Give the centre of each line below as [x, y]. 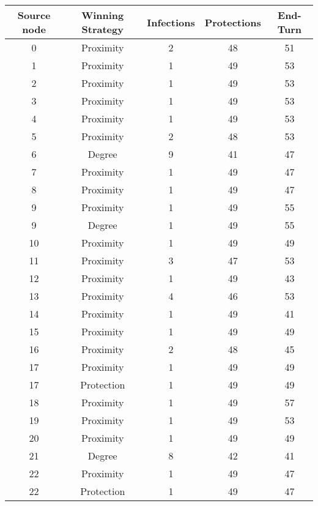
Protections [233, 22]
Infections [171, 22]
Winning [103, 15]
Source [34, 15]
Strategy [102, 29]
